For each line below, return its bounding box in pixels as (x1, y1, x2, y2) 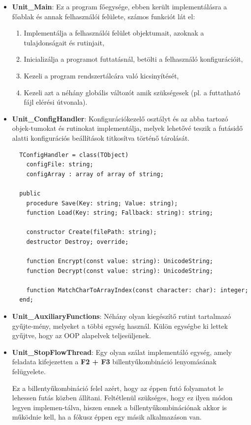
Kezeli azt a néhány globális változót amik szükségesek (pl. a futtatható (24, 87, 240, 97)
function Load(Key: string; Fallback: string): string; (26, 209, 213, 217)
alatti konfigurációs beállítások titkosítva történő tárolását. (12, 132, 189, 143)
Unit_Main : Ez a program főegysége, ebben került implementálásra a (12, 1, 227, 11)
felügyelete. (12, 366, 46, 376)
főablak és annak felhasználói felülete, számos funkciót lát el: (12, 11, 195, 21)
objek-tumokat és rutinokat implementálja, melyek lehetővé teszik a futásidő (12, 123, 243, 133)
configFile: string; (26, 161, 94, 168)
